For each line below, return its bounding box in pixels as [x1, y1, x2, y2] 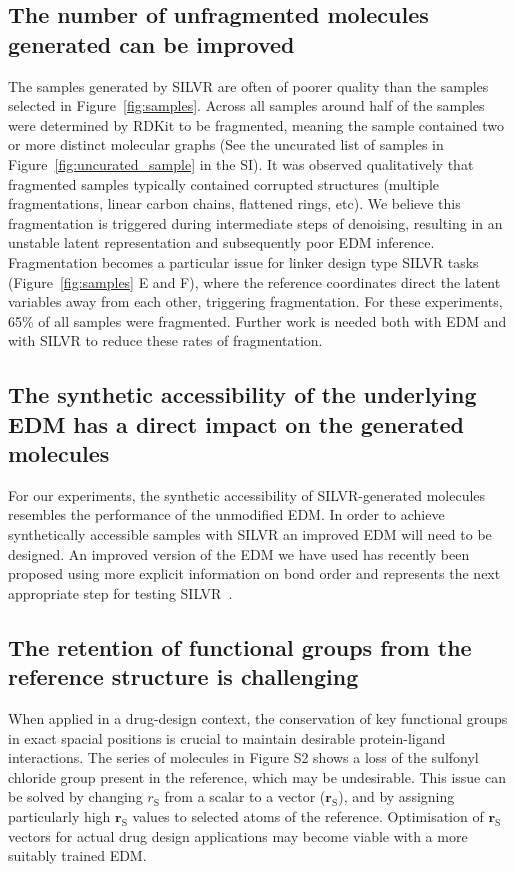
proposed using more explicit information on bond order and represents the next [8, 563, 501, 584]
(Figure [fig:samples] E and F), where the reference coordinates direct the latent [8, 271, 501, 292]
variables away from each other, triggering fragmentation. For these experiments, [8, 291, 503, 312]
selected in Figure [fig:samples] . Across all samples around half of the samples [8, 95, 485, 116]
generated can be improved [8, 28, 295, 59]
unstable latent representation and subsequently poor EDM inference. [8, 232, 435, 253]
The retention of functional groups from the [8, 631, 472, 662]
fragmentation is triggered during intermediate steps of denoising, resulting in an [8, 212, 503, 233]
